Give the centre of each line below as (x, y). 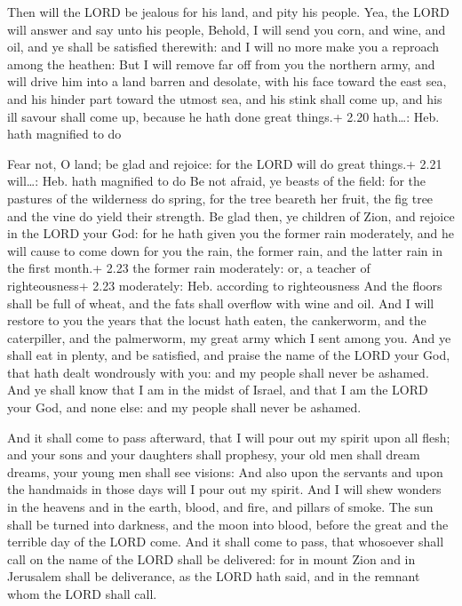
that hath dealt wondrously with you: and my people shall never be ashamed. (218, 372)
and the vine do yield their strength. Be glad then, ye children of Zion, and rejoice (231, 215)
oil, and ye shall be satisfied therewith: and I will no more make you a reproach (223, 47)
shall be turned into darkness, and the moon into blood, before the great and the (228, 524)
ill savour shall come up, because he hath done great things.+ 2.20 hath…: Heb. (223, 116)
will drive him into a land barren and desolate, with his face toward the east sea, (227, 81)
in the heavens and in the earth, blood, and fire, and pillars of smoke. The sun (220, 507)
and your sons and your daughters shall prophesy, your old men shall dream (214, 454)
